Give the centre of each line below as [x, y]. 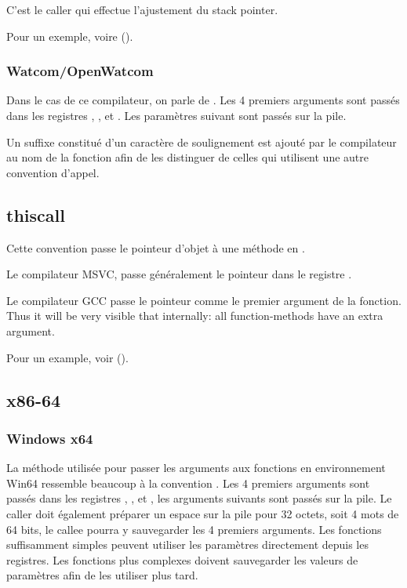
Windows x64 [50, 438]
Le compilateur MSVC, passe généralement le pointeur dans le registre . [179, 274]
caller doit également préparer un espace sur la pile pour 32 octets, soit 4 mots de [203, 513]
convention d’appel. [53, 172]
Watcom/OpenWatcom [80, 71]
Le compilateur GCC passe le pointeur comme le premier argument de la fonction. [204, 300]
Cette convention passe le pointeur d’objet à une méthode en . [156, 247]
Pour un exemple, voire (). [70, 36]
